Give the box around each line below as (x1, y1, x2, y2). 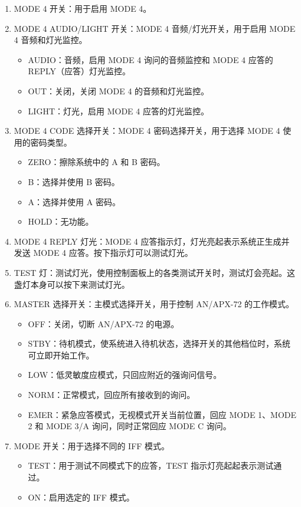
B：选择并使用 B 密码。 (28, 175, 120, 187)
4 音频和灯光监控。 (14, 34, 87, 46)
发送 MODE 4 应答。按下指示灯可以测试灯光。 (14, 246, 193, 259)
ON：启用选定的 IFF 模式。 (28, 490, 135, 503)
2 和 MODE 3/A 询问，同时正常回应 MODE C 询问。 (28, 420, 231, 432)
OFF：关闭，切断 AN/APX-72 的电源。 (28, 317, 179, 330)
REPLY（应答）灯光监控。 (28, 65, 131, 77)
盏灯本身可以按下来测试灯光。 (14, 278, 130, 290)
